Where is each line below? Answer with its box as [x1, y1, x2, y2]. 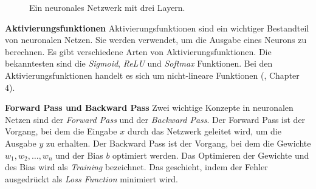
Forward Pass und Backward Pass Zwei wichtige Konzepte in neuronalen [5, 101, 294, 114]
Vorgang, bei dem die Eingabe [5, 125, 117, 138]
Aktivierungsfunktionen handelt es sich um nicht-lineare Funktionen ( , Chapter [5, 68, 300, 81]
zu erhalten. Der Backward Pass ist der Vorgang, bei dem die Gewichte [46, 136, 311, 149]
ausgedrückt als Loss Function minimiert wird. [5, 172, 178, 185]
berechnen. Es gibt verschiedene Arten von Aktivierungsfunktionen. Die [5, 45, 272, 58]
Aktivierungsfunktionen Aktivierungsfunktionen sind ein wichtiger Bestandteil [5, 21, 309, 34]
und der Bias [55, 148, 103, 161]
